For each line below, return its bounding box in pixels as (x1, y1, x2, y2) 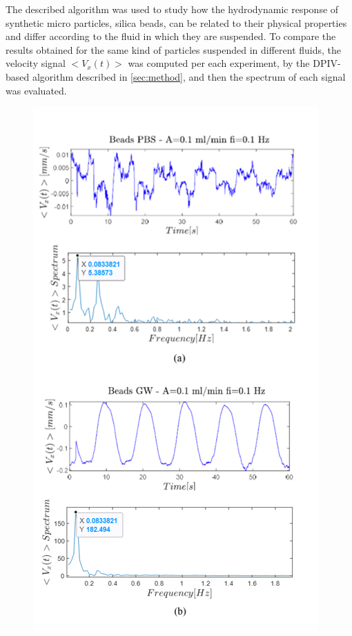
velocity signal (6, 56, 66, 70)
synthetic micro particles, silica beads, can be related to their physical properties (6, 15, 347, 30)
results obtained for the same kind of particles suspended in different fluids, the (6, 42, 342, 57)
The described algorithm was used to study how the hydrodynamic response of (6, 2, 339, 16)
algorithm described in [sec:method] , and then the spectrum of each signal (32, 69, 346, 83)
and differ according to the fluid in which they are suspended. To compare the (6, 29, 336, 43)
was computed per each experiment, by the (128, 56, 310, 70)
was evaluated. (6, 83, 67, 97)
